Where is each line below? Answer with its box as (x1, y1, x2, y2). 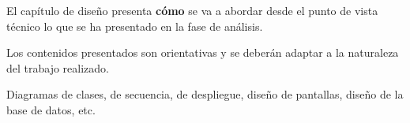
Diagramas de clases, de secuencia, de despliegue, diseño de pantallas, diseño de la (6, 86, 404, 102)
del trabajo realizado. (6, 59, 109, 76)
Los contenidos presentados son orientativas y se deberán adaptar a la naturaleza (6, 44, 399, 61)
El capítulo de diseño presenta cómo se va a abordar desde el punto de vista (6, 2, 378, 18)
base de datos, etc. (6, 101, 96, 117)
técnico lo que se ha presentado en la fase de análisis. (6, 17, 263, 34)
